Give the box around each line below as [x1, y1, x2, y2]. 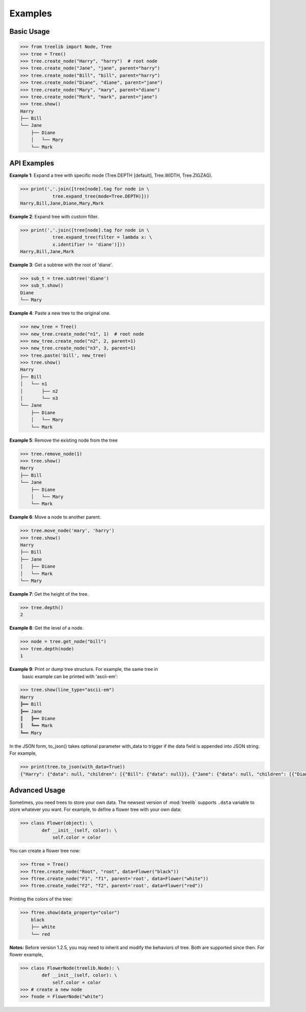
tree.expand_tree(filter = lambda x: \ [52, 234, 152, 240]
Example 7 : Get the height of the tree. [9, 591, 89, 597]
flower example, [9, 951, 43, 957]
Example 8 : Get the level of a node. [9, 625, 84, 631]
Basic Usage [9, 27, 50, 36]
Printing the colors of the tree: [9, 896, 72, 902]
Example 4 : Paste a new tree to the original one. [9, 310, 111, 317]
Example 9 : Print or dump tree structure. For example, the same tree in [9, 666, 158, 672]
